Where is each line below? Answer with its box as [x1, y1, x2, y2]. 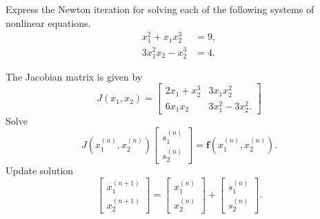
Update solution [6, 163, 74, 177]
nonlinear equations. [6, 15, 91, 30]
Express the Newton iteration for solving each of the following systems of [6, 2, 314, 16]
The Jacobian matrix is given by [6, 69, 143, 83]
